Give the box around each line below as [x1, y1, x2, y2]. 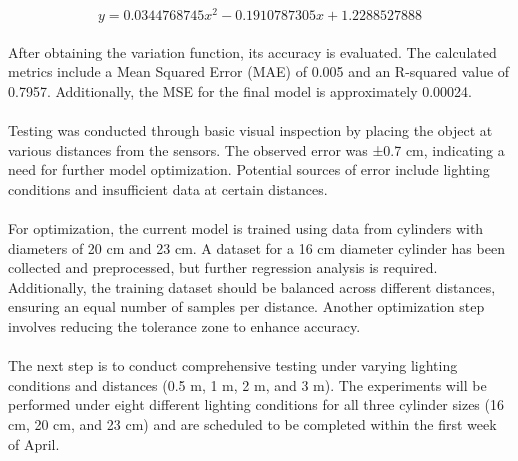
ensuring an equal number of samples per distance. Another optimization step [8, 296, 485, 317]
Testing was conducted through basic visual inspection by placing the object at [8, 120, 493, 141]
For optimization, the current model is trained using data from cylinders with [8, 218, 484, 239]
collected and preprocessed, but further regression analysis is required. [8, 257, 438, 278]
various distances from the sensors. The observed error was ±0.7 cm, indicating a [8, 139, 505, 160]
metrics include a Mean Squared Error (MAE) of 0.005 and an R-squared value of [8, 61, 510, 82]
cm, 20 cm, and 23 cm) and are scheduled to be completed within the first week [8, 413, 497, 434]
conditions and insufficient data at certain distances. [8, 178, 328, 199]
